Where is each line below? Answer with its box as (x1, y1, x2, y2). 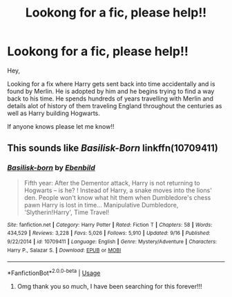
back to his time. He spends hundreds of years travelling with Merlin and (7, 94, 214, 103)
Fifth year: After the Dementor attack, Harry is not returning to (23, 178, 200, 187)
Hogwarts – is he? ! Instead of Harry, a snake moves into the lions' (23, 186, 213, 194)
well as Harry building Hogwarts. (7, 109, 100, 117)
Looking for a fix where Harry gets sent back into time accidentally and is (7, 79, 215, 88)
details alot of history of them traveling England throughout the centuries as (7, 101, 222, 110)
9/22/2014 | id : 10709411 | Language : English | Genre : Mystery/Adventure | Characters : (7, 238, 217, 245)
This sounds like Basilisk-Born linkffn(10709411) (7, 143, 219, 154)
